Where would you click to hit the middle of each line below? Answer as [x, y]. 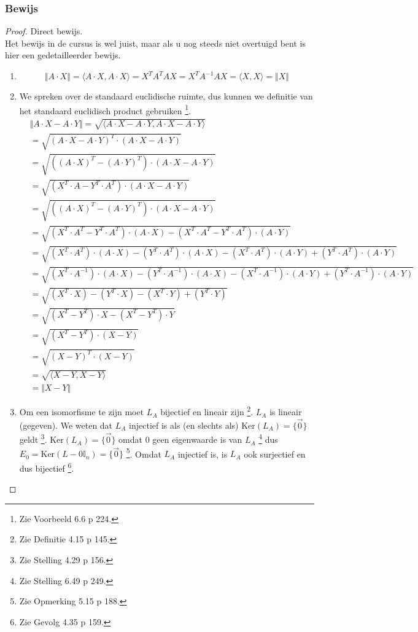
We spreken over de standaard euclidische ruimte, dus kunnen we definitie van [166, 96]
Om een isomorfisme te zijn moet [82, 412]
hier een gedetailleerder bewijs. [63, 55]
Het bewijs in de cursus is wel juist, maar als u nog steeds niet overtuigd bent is [155, 43]
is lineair [286, 412]
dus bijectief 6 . [47, 467]
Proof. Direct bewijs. [44, 31]
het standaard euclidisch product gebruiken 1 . [105, 109]
